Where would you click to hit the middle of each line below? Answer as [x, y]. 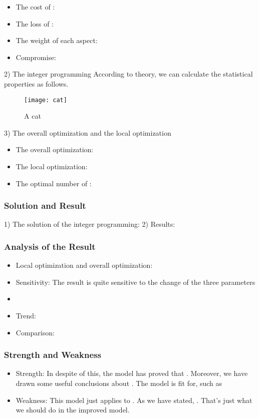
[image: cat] [46, 100]
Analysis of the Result [50, 246]
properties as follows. [36, 83]
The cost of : [35, 7]
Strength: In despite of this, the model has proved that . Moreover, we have [132, 373]
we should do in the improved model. [73, 410]
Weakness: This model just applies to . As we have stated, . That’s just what [134, 400]
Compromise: [36, 57]
